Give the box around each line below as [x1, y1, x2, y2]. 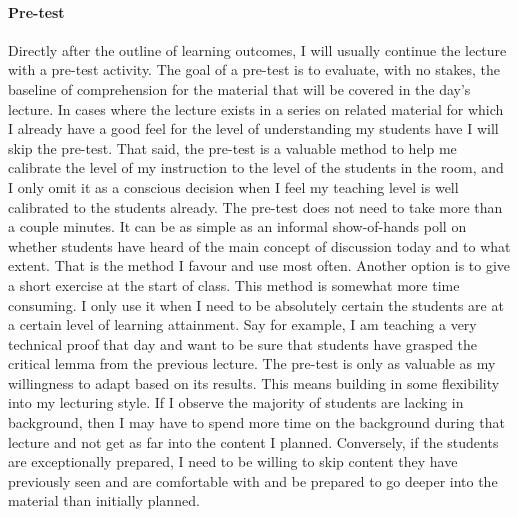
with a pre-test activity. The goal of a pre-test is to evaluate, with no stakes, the [8, 59, 500, 80]
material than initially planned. [8, 490, 200, 511]
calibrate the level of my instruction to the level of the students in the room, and [8, 157, 504, 178]
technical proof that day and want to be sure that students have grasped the [8, 333, 478, 354]
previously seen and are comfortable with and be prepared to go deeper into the [8, 470, 498, 491]
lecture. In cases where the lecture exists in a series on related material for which [8, 98, 504, 119]
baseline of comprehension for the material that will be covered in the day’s [8, 78, 471, 99]
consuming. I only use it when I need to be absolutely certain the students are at [8, 294, 504, 315]
